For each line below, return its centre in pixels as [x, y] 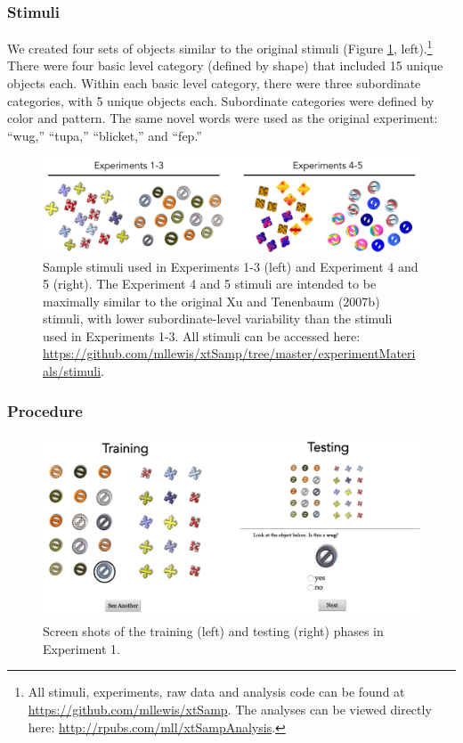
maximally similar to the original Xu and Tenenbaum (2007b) [211, 301]
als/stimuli [72, 371]
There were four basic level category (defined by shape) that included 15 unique [225, 65]
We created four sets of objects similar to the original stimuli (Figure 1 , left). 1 [220, 47]
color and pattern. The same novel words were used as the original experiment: [223, 118]
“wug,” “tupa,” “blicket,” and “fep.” [105, 135]
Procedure [45, 410]
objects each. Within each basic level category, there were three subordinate [214, 83]
